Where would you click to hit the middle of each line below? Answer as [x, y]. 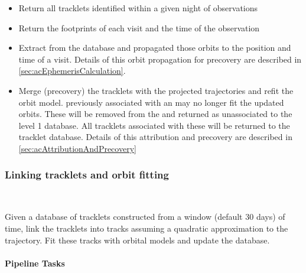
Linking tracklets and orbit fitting [87, 175]
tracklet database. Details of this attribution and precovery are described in [155, 137]
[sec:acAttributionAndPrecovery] [77, 148]
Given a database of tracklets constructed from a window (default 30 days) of [145, 217]
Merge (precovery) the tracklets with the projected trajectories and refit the [156, 90]
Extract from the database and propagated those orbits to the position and [155, 48]
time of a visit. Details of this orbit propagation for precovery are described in [160, 59]
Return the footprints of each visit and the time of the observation [139, 27]
